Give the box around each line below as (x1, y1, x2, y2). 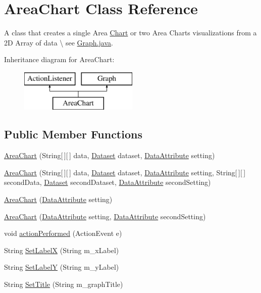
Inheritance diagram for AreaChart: (4, 54, 115, 65)
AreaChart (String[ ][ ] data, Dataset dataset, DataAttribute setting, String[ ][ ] (4, 167, 246, 177)
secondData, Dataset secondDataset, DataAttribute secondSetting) (4, 177, 211, 187)
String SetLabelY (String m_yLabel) (4, 262, 119, 272)
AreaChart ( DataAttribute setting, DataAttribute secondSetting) (4, 211, 206, 221)
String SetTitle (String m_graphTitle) (4, 279, 123, 289)
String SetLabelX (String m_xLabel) (4, 245, 119, 255)
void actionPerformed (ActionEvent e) (4, 228, 122, 238)
